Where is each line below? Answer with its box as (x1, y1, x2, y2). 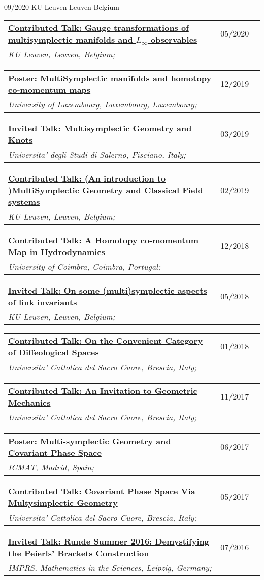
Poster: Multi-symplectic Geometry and (8, 434, 171, 447)
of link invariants (8, 296, 77, 308)
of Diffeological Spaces (8, 346, 99, 358)
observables (150, 33, 197, 45)
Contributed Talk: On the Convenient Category (8, 334, 203, 346)
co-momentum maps (8, 83, 91, 95)
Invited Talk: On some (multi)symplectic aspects (8, 284, 207, 296)
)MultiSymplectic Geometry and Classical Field (8, 184, 203, 196)
